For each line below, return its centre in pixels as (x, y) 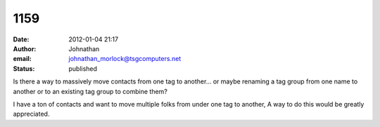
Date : (21, 39)
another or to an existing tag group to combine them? (90, 91)
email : (22, 59)
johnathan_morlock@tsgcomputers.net (125, 59)
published (83, 68)
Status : (24, 68)
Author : (25, 48)
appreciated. (31, 114)
